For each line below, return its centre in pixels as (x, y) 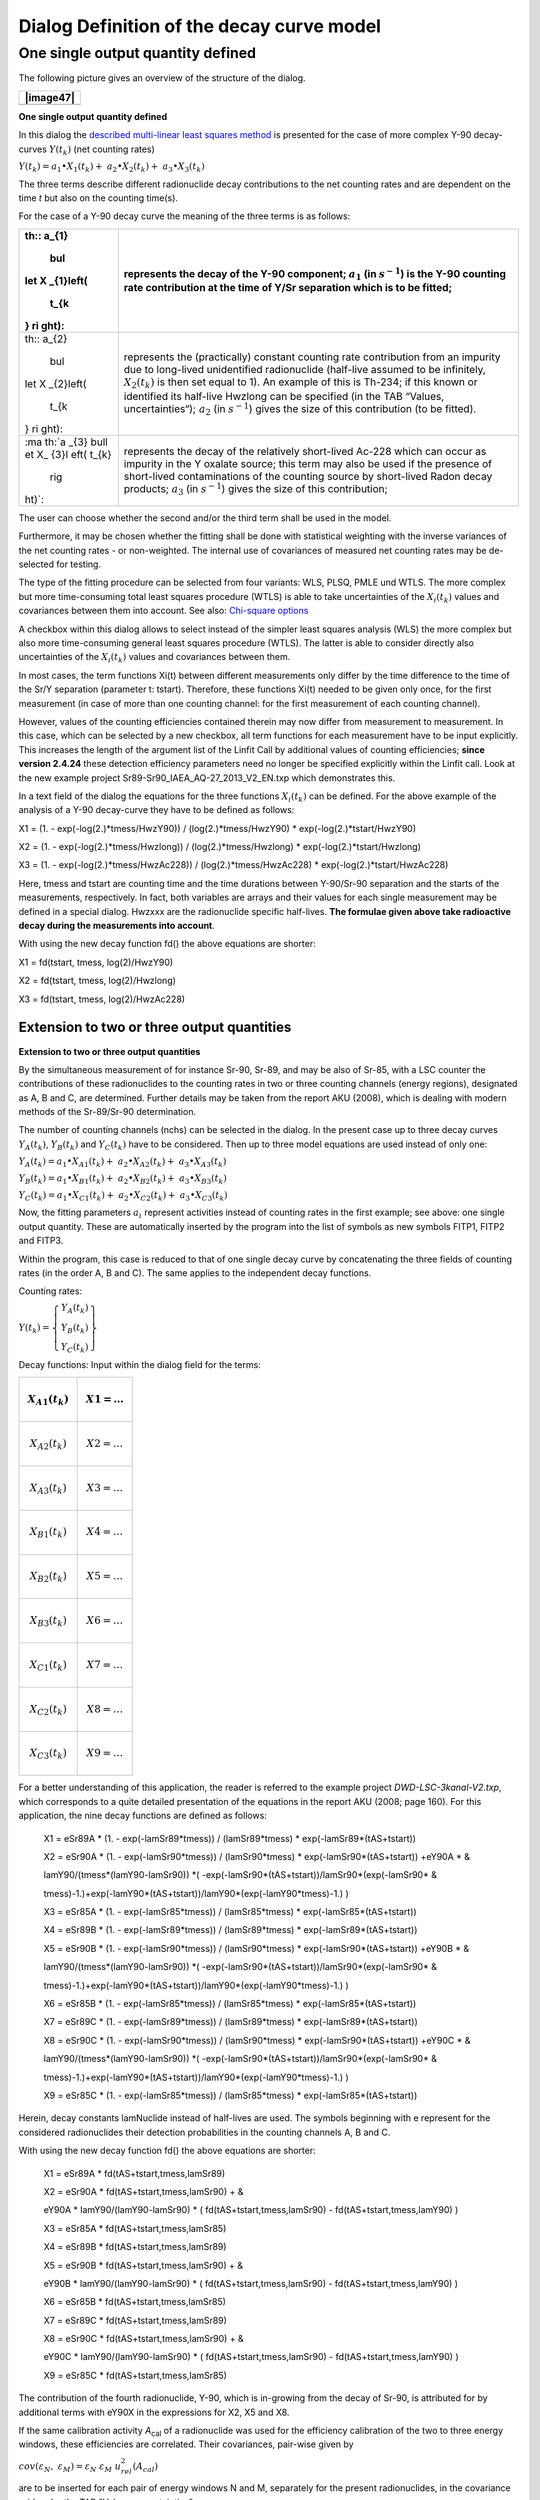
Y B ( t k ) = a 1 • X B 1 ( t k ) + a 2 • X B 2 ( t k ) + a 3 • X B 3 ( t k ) (122, 1179)
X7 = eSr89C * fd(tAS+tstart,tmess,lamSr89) (135, 2320)
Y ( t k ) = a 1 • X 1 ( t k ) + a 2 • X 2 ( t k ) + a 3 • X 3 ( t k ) (111, 167)
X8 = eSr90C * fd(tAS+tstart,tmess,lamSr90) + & (143, 2339)
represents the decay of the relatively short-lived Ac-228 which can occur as (305, 451)
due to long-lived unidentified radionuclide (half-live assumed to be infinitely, (305, 370)
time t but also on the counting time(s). (98, 198)
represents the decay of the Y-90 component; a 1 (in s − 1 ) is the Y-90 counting (315, 273)
